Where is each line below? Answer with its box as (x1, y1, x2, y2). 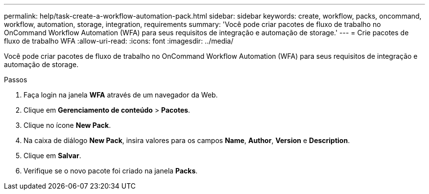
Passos (4, 75, 27, 84)
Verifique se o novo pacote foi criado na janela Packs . (24, 167, 198, 175)
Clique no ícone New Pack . (24, 121, 111, 129)
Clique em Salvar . (24, 151, 81, 160)
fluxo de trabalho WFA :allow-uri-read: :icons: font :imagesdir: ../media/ (4, 37, 234, 45)
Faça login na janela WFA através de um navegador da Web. (24, 91, 218, 99)
